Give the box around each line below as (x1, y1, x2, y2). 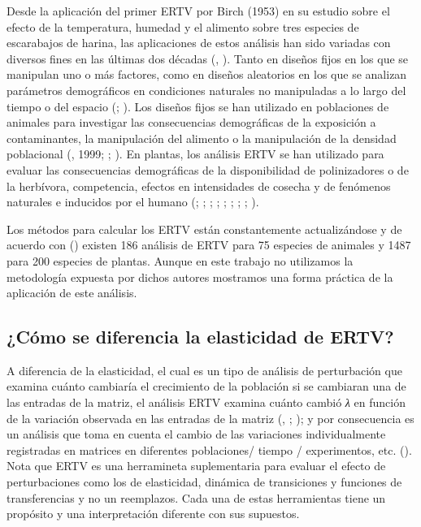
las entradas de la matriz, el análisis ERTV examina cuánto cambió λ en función (7, 394, 406, 411)
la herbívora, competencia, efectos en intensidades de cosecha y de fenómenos (7, 177, 391, 194)
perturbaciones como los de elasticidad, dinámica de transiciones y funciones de (7, 473, 402, 490)
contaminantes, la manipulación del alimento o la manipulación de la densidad (7, 129, 397, 146)
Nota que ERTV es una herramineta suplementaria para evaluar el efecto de (7, 457, 386, 474)
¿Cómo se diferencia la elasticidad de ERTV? (7, 324, 394, 349)
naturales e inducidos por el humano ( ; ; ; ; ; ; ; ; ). (7, 193, 259, 210)
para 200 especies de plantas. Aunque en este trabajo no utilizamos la (7, 252, 354, 269)
